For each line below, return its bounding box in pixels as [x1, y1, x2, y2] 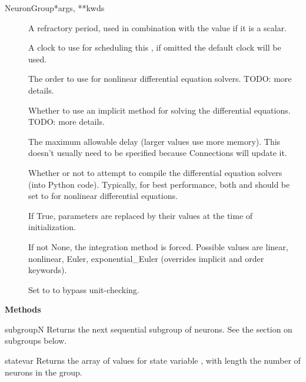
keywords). [28, 264, 67, 276]
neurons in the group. [5, 366, 82, 378]
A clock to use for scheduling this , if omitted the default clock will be [28, 41, 281, 54]
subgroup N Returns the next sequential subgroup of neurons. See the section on [5, 323, 292, 335]
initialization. [28, 221, 76, 233]
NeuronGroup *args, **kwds [5, 2, 105, 14]
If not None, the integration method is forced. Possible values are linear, [28, 240, 288, 253]
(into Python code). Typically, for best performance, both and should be [28, 178, 290, 190]
